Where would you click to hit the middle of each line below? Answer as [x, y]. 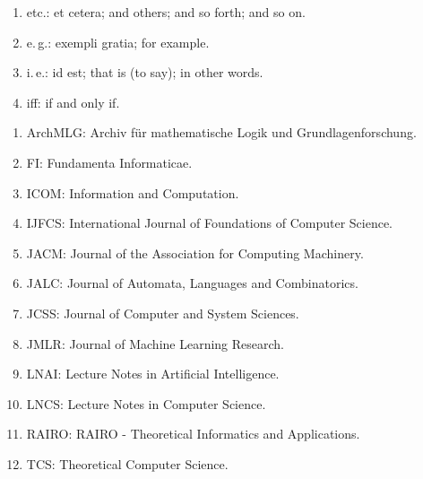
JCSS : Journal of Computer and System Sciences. [163, 313]
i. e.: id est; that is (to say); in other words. [145, 72]
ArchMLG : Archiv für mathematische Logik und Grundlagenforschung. [221, 132]
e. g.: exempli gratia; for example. [118, 42]
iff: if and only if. [73, 102]
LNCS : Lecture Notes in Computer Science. [146, 403]
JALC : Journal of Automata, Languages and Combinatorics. [192, 283]
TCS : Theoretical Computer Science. [127, 463]
